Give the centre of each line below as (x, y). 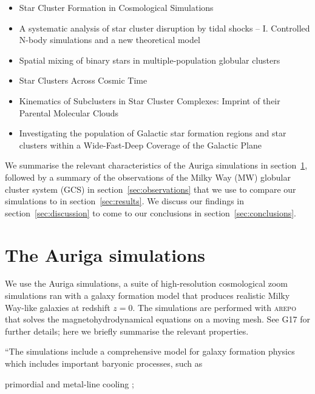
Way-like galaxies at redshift (58, 307)
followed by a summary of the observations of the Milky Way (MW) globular (148, 177)
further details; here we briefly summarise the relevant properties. (127, 331)
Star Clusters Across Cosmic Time (83, 80)
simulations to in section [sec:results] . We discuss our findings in (125, 201)
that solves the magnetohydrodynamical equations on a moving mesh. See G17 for (157, 319)
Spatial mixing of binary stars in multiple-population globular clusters (150, 60)
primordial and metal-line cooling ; (69, 383)
